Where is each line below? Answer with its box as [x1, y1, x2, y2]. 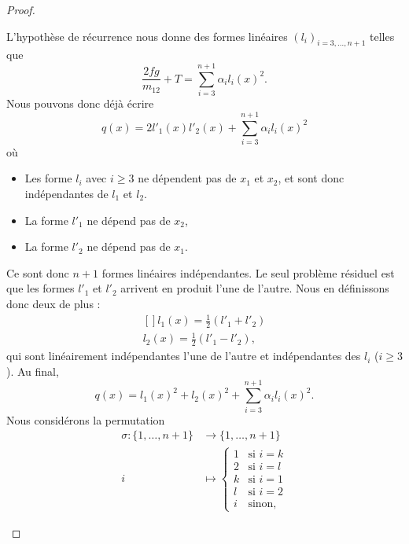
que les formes [6, 280, 75, 296]
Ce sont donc [6, 264, 69, 281]
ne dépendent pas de [138, 170, 237, 186]
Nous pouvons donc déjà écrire [6, 95, 154, 112]
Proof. [6, 2, 35, 17]
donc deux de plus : [6, 295, 101, 311]
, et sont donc [278, 170, 345, 186]
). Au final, [6, 362, 59, 379]
